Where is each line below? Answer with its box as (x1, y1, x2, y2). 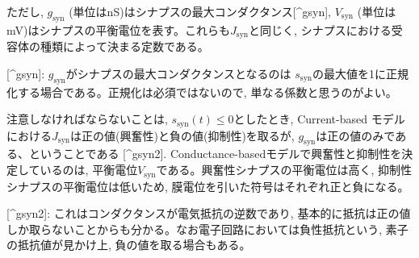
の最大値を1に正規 (312, 64, 409, 81)
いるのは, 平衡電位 (40, 161, 138, 178)
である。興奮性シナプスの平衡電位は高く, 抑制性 (156, 161, 412, 178)
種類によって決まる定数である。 (40, 38, 209, 55)
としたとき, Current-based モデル (233, 110, 405, 127)
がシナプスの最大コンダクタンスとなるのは (65, 64, 291, 81)
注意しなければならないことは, (6, 110, 168, 127)
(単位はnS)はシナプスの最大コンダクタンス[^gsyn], (69, 3, 331, 19)
